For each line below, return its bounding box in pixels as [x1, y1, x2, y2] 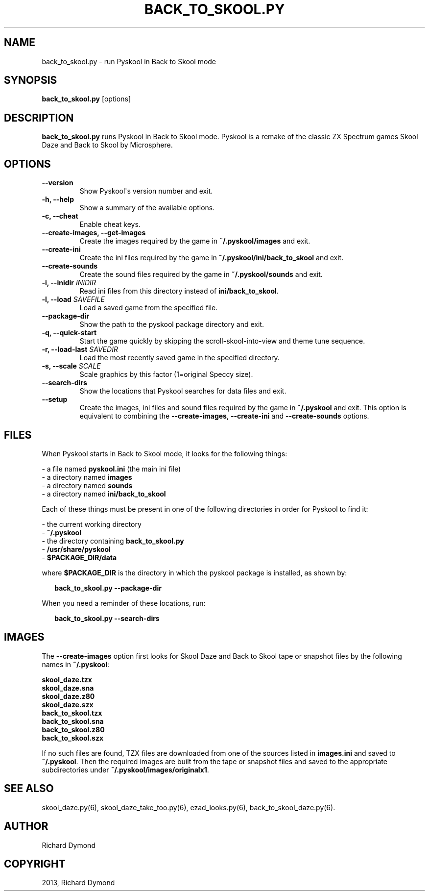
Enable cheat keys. [79, 220, 141, 229]
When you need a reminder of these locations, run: [42, 598, 206, 607]
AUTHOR [4, 820, 48, 833]
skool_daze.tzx [42, 675, 92, 684]
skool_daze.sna [42, 683, 94, 692]
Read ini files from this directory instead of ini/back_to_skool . [79, 287, 279, 296]
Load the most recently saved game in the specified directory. [79, 353, 280, 362]
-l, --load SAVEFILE [42, 295, 105, 304]
